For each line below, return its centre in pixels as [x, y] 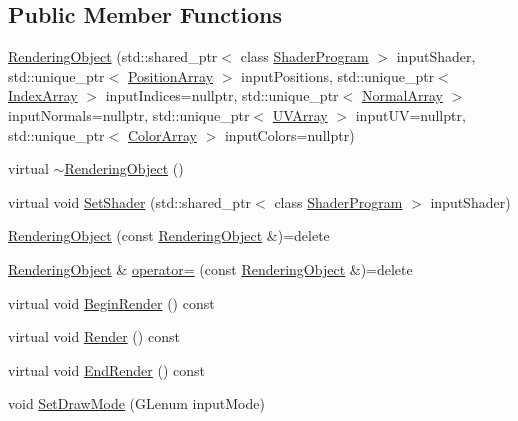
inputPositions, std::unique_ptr [338, 75]
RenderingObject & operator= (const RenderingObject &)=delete [210, 268]
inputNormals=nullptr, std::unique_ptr [129, 114]
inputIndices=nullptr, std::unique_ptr [222, 95]
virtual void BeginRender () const [111, 302]
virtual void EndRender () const [106, 369]
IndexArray [43, 95]
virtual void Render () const [94, 336]
